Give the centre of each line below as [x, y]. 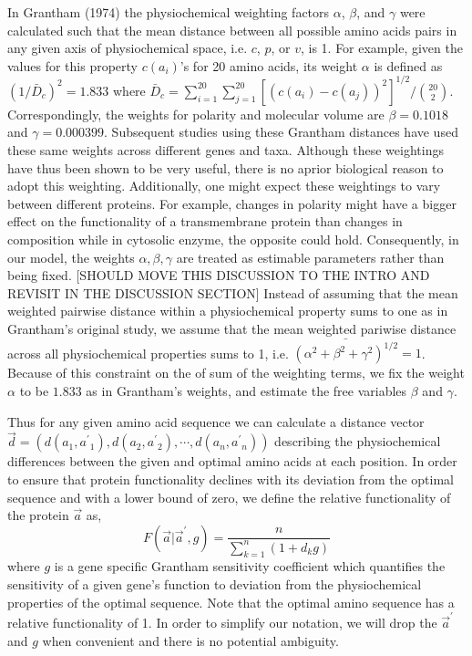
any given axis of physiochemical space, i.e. [128, 48]
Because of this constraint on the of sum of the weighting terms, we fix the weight [236, 373]
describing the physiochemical [358, 441]
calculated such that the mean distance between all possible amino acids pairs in [232, 30]
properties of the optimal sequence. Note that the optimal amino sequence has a [231, 602]
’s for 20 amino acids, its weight [269, 65]
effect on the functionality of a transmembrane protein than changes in [205, 221]
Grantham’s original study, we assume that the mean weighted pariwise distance [232, 328]
